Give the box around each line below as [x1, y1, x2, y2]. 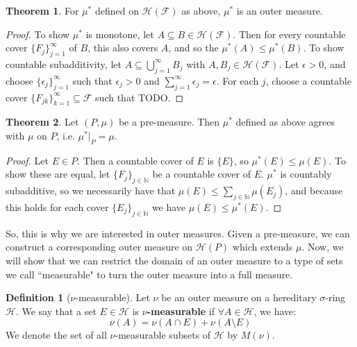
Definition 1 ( [6, 290, 71, 305]
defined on [94, 3, 139, 17]
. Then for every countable [233, 26, 346, 41]
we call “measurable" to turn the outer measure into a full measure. [6, 266, 293, 281]
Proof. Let [6, 153, 49, 167]
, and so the [168, 40, 219, 55]
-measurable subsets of [115, 328, 211, 342]
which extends [232, 239, 293, 254]
